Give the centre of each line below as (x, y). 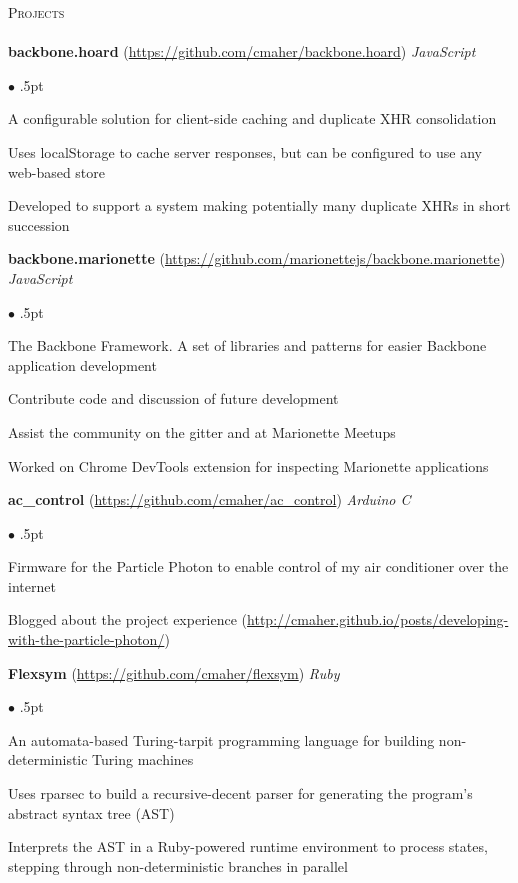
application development (82, 364)
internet (32, 585)
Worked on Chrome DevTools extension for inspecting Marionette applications (248, 465)
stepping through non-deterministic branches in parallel (178, 865)
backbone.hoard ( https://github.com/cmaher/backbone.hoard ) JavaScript (242, 51)
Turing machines (143, 759)
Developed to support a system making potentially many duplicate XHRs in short (259, 205)
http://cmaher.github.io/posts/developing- (378, 619)
